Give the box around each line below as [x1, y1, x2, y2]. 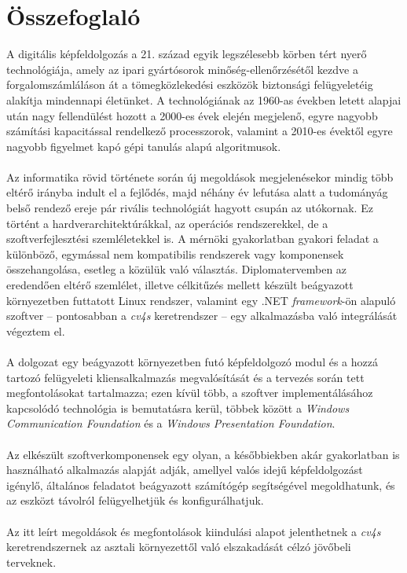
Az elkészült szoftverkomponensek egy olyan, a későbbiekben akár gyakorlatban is [6, 446, 400, 462]
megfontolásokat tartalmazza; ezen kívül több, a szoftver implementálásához [6, 384, 373, 401]
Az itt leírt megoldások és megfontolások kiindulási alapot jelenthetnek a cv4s [6, 523, 381, 539]
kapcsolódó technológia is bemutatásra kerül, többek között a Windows [6, 399, 350, 416]
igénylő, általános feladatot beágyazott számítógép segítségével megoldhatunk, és [6, 476, 395, 493]
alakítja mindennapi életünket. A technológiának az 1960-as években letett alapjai [6, 91, 401, 108]
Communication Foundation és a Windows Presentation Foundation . [6, 415, 335, 432]
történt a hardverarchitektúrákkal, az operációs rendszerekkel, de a [6, 215, 328, 231]
